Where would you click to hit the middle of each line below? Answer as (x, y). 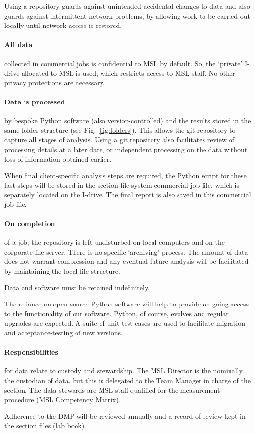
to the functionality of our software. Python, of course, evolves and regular (116, 313)
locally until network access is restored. (63, 25)
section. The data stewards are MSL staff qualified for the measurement (112, 390)
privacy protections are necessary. (55, 82)
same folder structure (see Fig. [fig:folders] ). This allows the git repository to (120, 130)
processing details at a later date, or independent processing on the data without (126, 149)
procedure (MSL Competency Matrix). (63, 399)
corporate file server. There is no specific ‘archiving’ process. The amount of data (126, 251)
